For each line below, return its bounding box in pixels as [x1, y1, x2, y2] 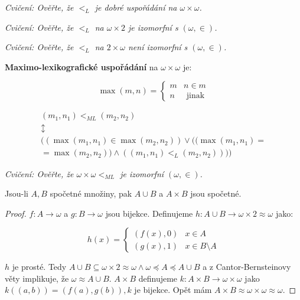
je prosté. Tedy [12, 260, 67, 273]
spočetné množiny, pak [50, 187, 132, 200]
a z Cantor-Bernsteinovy [203, 260, 291, 273]
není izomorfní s [128, 41, 188, 53]
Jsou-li [5, 187, 28, 200]
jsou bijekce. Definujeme [105, 207, 193, 219]
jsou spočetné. [190, 187, 242, 200]
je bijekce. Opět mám [134, 283, 212, 296]
